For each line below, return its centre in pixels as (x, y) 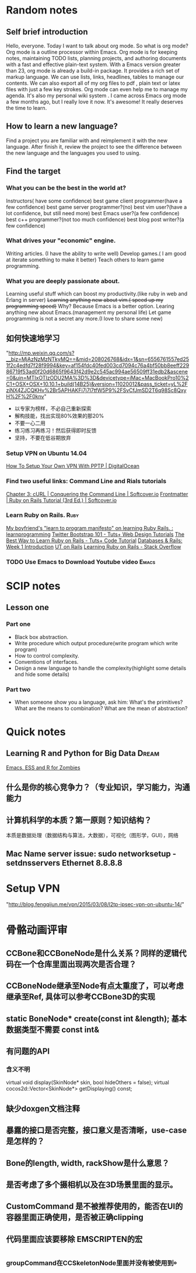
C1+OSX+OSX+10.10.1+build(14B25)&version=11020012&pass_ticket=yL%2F (97, 384)
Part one (18, 624)
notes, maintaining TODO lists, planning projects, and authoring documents (96, 58)
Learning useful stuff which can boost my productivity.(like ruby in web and (97, 294)
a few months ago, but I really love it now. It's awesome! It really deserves (95, 102)
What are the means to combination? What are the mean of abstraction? (101, 708)
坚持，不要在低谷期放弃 (43, 438)
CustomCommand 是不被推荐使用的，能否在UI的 (94, 1207)
